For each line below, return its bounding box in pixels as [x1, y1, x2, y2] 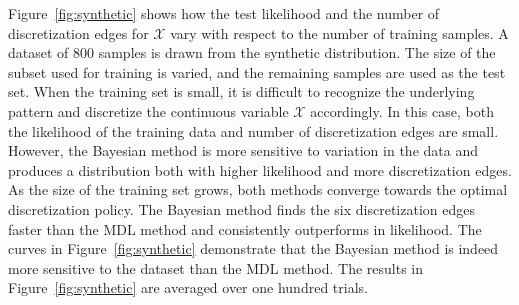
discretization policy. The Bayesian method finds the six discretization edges [8, 198, 475, 219]
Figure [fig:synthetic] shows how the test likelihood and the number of [8, 3, 440, 23]
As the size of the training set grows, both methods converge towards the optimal [8, 179, 508, 200]
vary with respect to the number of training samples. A [170, 22, 509, 43]
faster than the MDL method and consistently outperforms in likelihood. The [8, 218, 482, 239]
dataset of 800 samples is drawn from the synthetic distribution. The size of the [8, 42, 496, 63]
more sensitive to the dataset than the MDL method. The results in [8, 257, 423, 278]
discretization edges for [8, 22, 149, 43]
